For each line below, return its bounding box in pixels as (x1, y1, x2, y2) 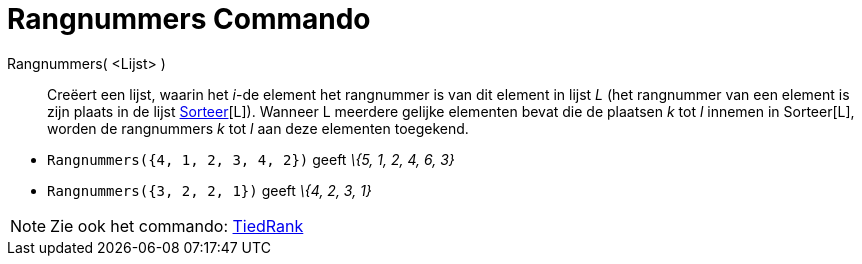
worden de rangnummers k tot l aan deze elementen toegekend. (47, 119, 469, 137)
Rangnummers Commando (7, 2, 371, 36)
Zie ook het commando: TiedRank (50, 215, 304, 236)
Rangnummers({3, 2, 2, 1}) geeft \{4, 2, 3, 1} (47, 181, 372, 199)
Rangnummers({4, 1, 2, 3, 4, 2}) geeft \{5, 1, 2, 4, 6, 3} (47, 150, 455, 168)
